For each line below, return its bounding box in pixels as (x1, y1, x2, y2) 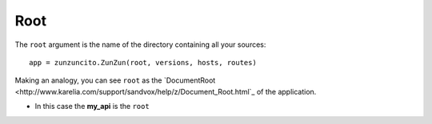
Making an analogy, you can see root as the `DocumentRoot (14, 76, 216, 85)
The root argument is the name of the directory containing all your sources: (14, 40, 266, 49)
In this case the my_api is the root (34, 102, 150, 111)
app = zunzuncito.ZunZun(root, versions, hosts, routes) (29, 58, 258, 67)
